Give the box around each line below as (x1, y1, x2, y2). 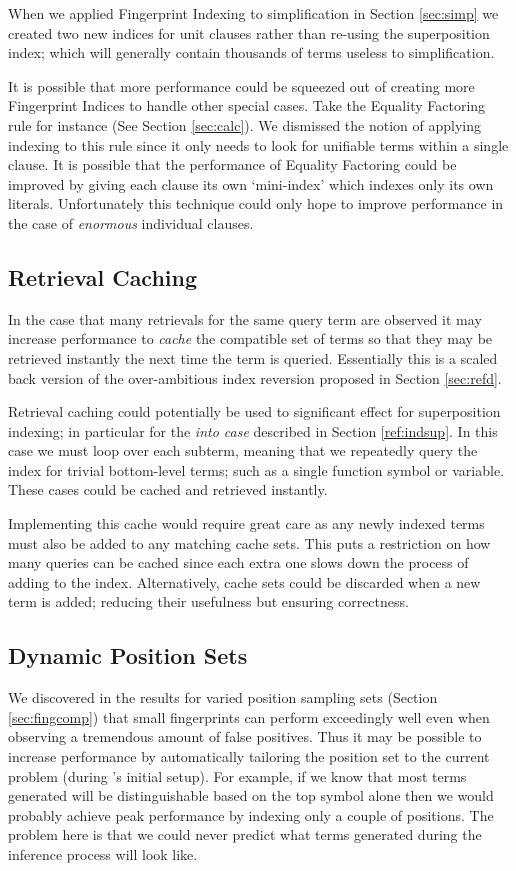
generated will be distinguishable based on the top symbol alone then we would (8, 785, 494, 806)
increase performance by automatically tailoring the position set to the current (8, 746, 490, 767)
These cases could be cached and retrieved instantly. (8, 479, 328, 500)
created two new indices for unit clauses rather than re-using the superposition (8, 22, 490, 43)
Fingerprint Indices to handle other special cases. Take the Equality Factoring (8, 95, 486, 116)
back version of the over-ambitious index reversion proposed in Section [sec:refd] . (8, 367, 502, 388)
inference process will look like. (8, 844, 198, 864)
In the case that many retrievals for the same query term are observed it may (8, 308, 482, 329)
